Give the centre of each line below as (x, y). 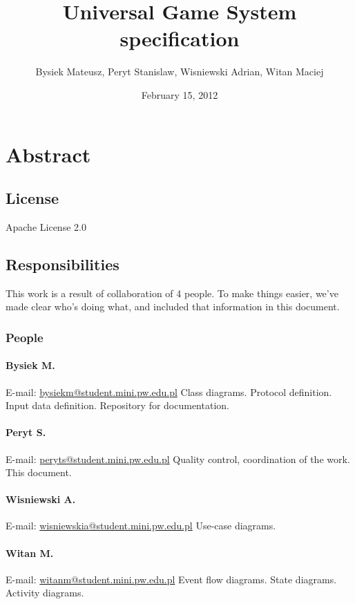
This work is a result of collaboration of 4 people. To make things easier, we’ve (172, 293)
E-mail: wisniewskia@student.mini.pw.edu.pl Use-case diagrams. (141, 526)
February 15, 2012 (180, 94)
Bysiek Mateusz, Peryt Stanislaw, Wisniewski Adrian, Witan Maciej (180, 72)
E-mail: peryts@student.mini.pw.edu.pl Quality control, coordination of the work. (178, 459)
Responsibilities (63, 264)
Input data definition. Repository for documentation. (117, 405)
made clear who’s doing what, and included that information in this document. (173, 306)
